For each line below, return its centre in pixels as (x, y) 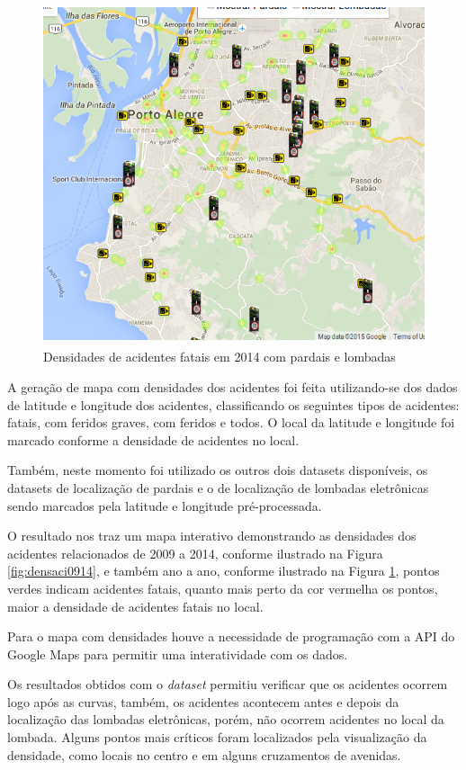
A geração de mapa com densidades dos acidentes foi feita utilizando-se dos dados (233, 386)
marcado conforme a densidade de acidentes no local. (153, 439)
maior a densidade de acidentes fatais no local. (135, 606)
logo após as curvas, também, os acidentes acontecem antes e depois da (203, 701)
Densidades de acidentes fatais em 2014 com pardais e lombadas (220, 357)
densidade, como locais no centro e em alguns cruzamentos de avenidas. (204, 754)
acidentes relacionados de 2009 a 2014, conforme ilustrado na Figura (195, 553)
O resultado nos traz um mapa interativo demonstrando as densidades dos (212, 536)
